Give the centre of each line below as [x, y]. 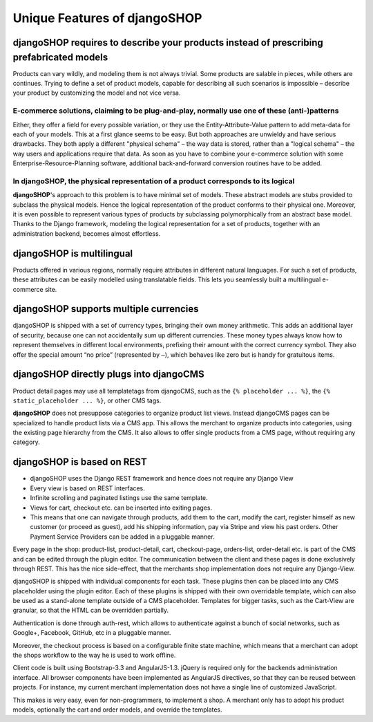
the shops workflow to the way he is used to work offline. [94, 655]
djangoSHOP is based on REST [80, 462]
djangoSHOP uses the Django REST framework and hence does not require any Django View [162, 479]
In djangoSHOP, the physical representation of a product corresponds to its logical [154, 181]
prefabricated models [60, 57]
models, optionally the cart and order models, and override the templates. [117, 710]
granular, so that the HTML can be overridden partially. [91, 610]
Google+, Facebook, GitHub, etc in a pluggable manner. [92, 633]
